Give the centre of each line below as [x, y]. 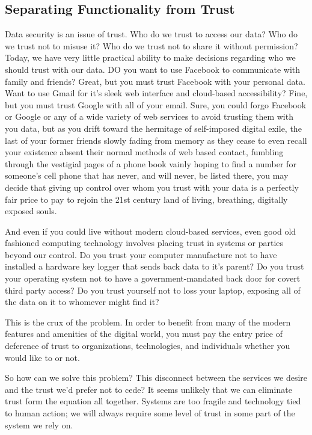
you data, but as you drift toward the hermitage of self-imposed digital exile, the [153, 128]
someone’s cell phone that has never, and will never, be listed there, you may [147, 175]
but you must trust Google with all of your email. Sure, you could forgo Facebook [156, 104]
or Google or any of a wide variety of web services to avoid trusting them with [149, 116]
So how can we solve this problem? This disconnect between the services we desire [156, 378]
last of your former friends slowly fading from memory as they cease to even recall [156, 140]
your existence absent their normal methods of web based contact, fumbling [144, 152]
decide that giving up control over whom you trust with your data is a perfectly [152, 187]
